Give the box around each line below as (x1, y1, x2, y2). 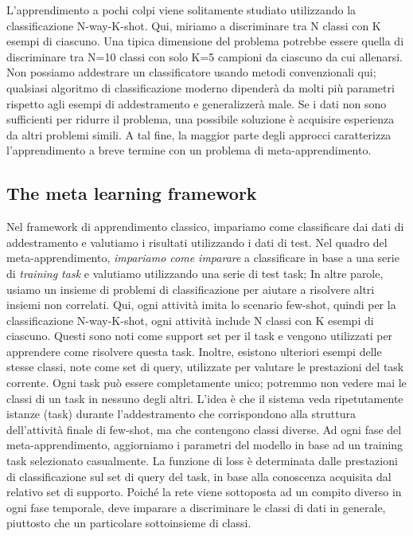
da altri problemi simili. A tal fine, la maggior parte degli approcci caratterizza (6, 126, 392, 143)
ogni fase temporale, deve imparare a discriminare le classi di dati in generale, (6, 499, 386, 515)
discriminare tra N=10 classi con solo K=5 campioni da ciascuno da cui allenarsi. (6, 48, 403, 65)
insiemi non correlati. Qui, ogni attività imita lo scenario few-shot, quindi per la (6, 296, 396, 313)
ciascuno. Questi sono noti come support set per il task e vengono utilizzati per (6, 327, 393, 344)
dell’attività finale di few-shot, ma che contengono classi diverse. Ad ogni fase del (6, 421, 402, 437)
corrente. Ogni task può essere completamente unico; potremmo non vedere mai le (6, 374, 407, 391)
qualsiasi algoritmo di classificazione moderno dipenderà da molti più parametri (6, 79, 395, 96)
